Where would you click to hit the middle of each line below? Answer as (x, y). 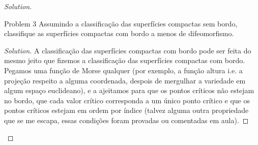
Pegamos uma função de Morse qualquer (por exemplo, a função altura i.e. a (123, 70)
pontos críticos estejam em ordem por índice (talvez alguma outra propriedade (126, 110)
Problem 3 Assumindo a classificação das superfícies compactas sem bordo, (121, 23)
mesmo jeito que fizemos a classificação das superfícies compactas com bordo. (125, 60)
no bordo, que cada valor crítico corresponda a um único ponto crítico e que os (127, 100)
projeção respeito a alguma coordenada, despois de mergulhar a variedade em (125, 80)
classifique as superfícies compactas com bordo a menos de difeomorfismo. (119, 33)
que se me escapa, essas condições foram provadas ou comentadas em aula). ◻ (126, 120)
